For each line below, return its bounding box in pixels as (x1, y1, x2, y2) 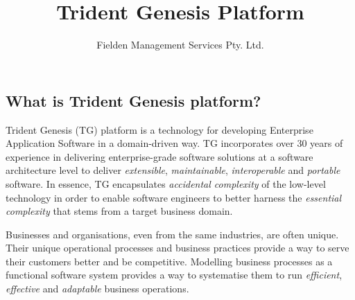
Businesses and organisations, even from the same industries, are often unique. (6, 227, 339, 241)
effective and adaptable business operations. (6, 281, 189, 296)
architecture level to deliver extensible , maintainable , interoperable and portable (6, 163, 340, 177)
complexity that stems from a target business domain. (6, 204, 233, 218)
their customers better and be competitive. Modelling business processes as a (6, 254, 333, 268)
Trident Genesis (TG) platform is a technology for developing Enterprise (6, 122, 313, 136)
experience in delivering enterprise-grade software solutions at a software (6, 149, 313, 164)
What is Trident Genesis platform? (6, 89, 261, 111)
